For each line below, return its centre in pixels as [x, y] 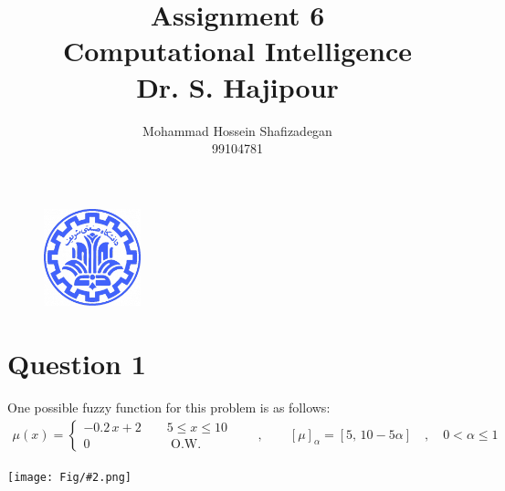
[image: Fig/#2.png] [70, 477]
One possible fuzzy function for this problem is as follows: [169, 407]
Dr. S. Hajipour [237, 86]
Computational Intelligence [237, 51]
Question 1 [77, 363]
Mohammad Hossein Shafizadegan [237, 130]
